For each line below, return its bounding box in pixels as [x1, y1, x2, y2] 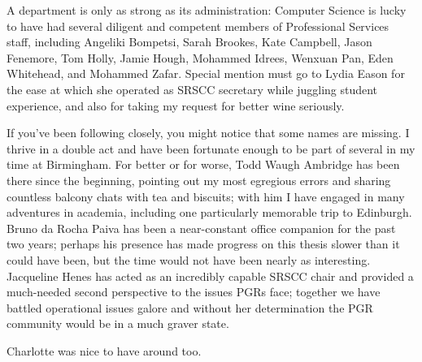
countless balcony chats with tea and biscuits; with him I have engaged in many [7, 187, 405, 205]
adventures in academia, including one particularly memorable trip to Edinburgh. [7, 204, 412, 221]
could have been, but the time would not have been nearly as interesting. [7, 251, 371, 268]
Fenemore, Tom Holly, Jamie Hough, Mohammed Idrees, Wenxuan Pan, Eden [7, 49, 394, 66]
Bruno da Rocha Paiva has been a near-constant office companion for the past [7, 219, 396, 236]
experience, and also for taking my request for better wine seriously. [7, 97, 345, 114]
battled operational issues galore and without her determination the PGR [7, 299, 373, 316]
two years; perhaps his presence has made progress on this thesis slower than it [7, 235, 400, 252]
